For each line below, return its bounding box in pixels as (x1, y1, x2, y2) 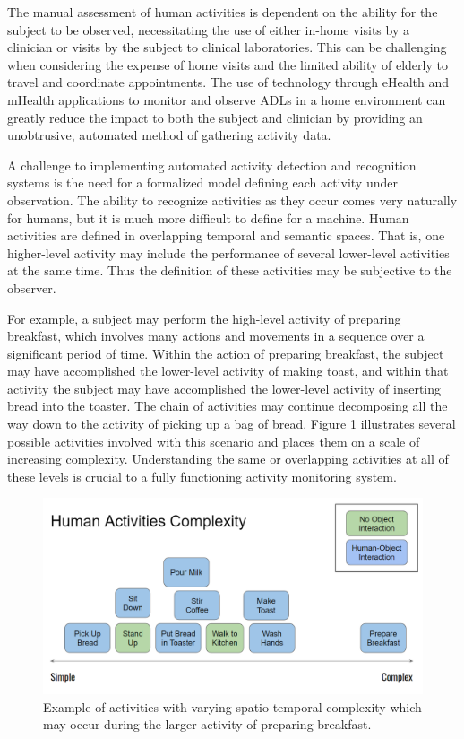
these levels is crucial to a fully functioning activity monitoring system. (7, 466, 397, 485)
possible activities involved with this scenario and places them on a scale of (7, 431, 420, 450)
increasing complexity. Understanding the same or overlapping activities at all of (7, 449, 449, 468)
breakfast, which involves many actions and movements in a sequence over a (7, 326, 425, 345)
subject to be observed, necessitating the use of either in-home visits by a (7, 20, 409, 39)
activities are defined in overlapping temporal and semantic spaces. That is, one (7, 226, 445, 245)
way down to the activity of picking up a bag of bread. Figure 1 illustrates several (7, 414, 456, 433)
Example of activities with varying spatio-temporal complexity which (43, 697, 422, 716)
